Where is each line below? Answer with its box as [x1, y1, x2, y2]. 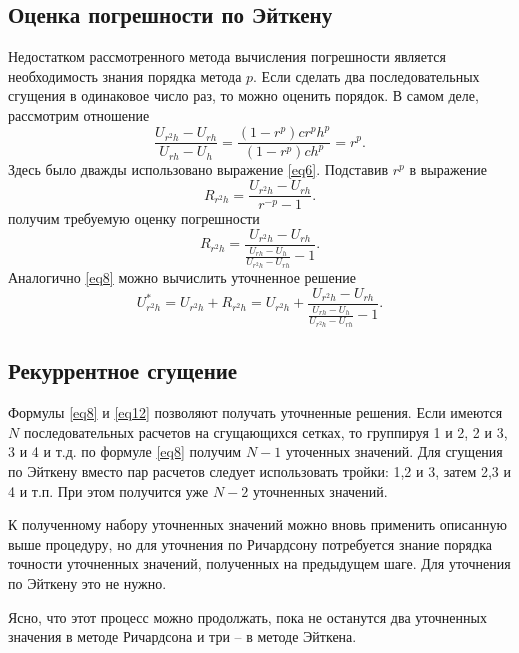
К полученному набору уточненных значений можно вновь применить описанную [8, 514, 507, 535]
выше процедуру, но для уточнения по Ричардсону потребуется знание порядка [8, 533, 492, 554]
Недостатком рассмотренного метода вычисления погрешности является [8, 46, 446, 67]
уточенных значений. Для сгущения [285, 441, 503, 462]
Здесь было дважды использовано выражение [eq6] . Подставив [8, 159, 389, 180]
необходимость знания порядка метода [8, 65, 242, 86]
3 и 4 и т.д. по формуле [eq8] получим [8, 441, 242, 462]
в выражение [409, 159, 487, 180]
